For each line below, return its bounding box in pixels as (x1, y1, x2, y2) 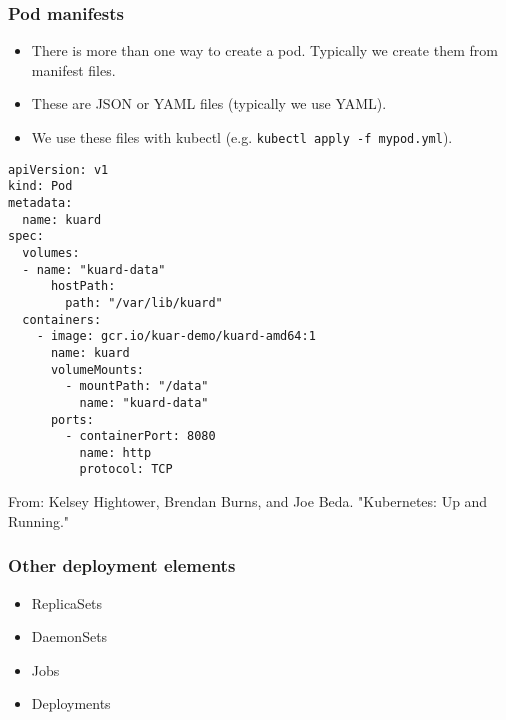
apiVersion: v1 (8, 162, 109, 177)
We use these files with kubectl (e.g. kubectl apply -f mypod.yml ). (31, 127, 453, 147)
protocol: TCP (79, 462, 173, 477)
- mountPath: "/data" (65, 379, 209, 394)
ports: (50, 412, 94, 427)
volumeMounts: (50, 362, 145, 377)
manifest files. (31, 59, 116, 80)
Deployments (31, 693, 111, 714)
